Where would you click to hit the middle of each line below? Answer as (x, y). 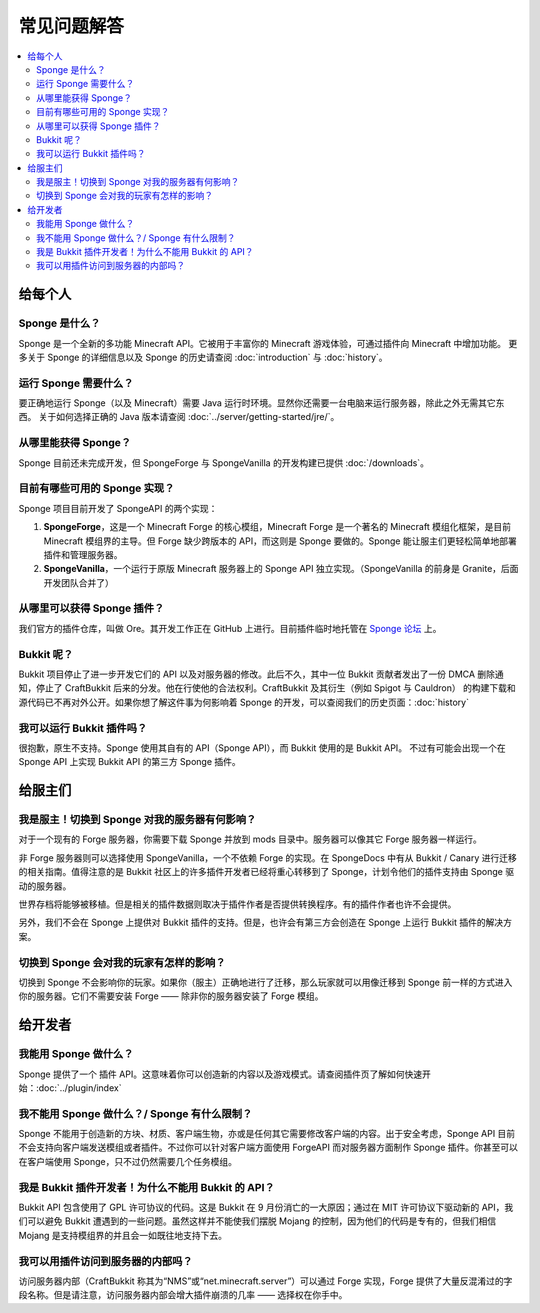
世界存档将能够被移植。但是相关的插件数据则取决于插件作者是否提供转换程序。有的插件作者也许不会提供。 (237, 904)
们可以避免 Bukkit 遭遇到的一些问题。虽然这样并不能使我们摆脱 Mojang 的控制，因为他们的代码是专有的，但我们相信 (257, 1221)
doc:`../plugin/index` (80, 1087)
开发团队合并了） (78, 582)
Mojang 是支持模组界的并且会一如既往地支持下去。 (123, 1235)
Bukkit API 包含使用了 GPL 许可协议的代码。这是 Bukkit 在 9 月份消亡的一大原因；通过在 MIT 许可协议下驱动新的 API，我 (266, 1207)
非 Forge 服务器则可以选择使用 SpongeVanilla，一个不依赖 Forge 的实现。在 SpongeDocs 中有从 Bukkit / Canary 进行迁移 (267, 857)
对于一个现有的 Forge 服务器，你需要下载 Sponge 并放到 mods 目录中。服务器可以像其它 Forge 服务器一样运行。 (250, 839)
